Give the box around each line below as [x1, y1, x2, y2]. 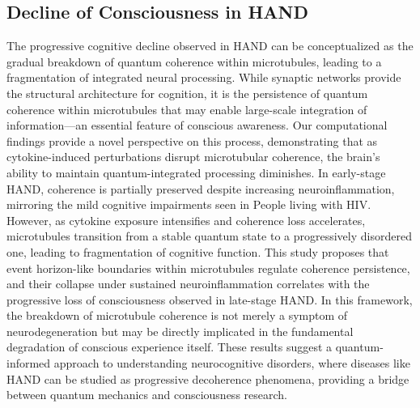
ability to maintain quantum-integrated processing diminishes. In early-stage [6, 164, 386, 181]
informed [6, 355, 51, 372]
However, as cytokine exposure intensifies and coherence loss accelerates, [6, 211, 366, 228]
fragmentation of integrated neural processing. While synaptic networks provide [6, 69, 401, 86]
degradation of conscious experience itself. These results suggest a [6, 338, 333, 355]
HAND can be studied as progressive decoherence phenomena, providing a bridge [6, 370, 409, 387]
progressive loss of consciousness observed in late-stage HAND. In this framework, [6, 291, 413, 308]
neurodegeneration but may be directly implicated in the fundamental [6, 322, 354, 339]
